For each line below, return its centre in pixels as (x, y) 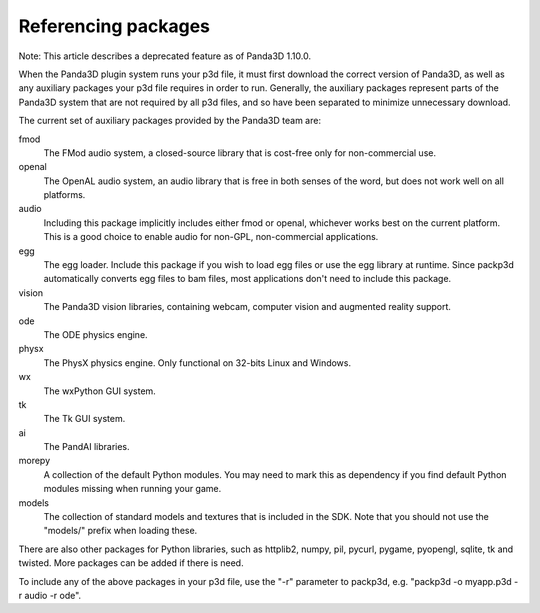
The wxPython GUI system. (100, 391)
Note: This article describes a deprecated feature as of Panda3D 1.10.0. (165, 56)
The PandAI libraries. (86, 447)
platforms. (64, 195)
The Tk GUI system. (84, 419)
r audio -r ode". (50, 595)
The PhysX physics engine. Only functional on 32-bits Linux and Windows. (197, 362)
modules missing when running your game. (132, 489)
